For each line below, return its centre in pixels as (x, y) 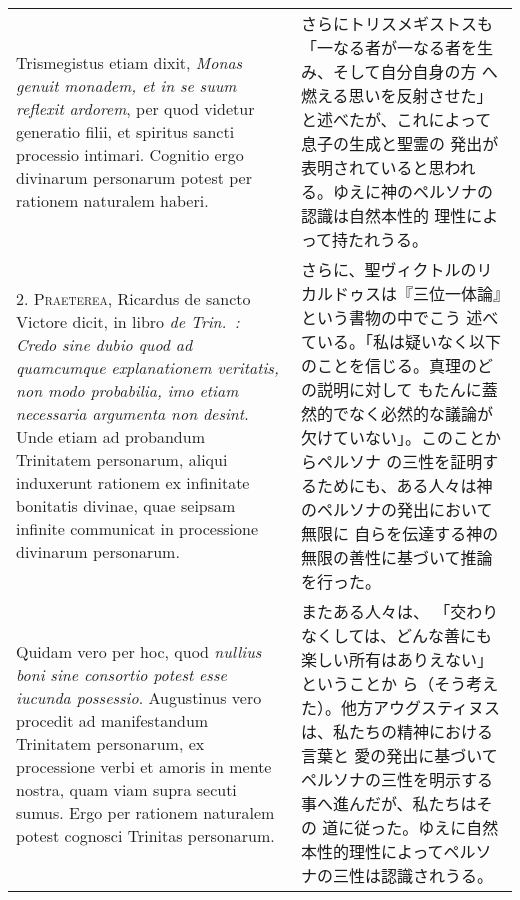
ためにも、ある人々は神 (404, 485)
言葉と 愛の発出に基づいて (399, 755)
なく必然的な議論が (420, 413)
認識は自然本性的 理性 (383, 215)
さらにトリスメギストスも (396, 23)
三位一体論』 (456, 293)
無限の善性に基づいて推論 (396, 557)
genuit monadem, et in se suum (126, 85)
